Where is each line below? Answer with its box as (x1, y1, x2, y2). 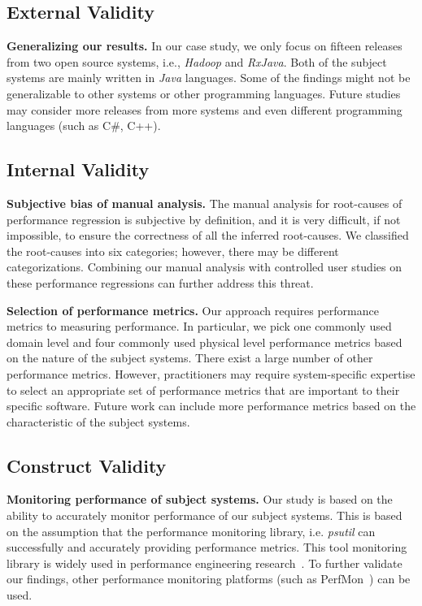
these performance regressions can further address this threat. (7, 274, 314, 291)
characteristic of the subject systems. (7, 413, 190, 430)
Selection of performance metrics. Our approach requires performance (7, 301, 379, 318)
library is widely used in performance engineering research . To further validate (7, 554, 402, 571)
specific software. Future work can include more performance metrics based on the (7, 397, 416, 414)
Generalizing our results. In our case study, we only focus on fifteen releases (7, 37, 402, 54)
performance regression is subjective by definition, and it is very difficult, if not (7, 210, 401, 227)
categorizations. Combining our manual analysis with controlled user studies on (7, 258, 402, 275)
